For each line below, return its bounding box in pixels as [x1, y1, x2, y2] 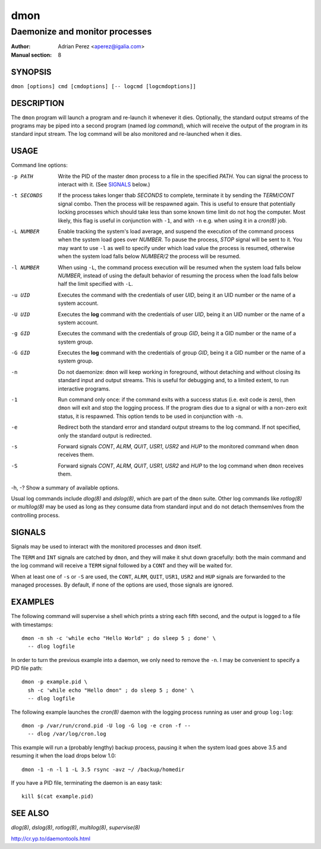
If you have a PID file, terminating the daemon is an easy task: [11, 779, 163, 786]
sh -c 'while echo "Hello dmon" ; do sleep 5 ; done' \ [27, 686, 194, 694]
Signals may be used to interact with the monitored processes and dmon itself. [11, 542, 202, 550]
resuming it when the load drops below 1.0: [11, 752, 117, 759]
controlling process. [11, 511, 60, 519]
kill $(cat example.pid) [21, 793, 94, 800]
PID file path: [11, 664, 43, 672]
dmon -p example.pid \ [21, 679, 88, 685]
